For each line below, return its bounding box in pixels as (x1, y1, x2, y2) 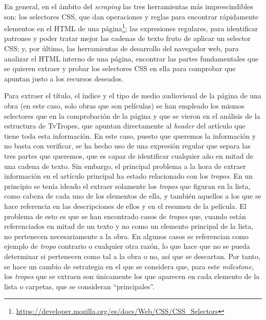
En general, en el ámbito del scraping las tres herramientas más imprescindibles (4, 1, 253, 11)
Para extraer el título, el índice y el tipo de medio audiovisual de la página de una (4, 90, 261, 101)
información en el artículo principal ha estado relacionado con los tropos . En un (4, 170, 253, 181)
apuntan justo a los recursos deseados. (4, 73, 124, 83)
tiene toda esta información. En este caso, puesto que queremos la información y (4, 130, 256, 141)
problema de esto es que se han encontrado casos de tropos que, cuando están (4, 210, 246, 221)
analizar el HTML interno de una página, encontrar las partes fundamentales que (4, 53, 259, 63)
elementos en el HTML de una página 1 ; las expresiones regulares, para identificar (4, 22, 258, 33)
